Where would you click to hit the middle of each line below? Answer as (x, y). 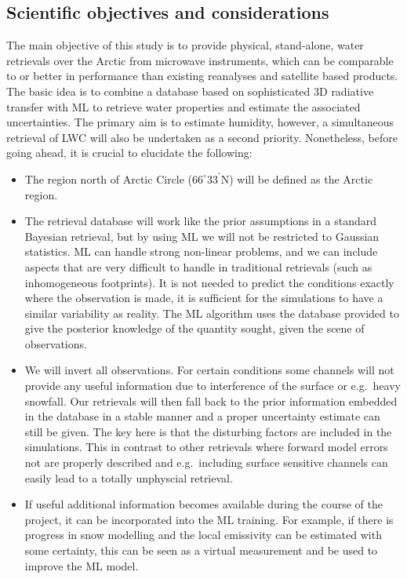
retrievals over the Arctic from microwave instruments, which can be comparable (200, 60)
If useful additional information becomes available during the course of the (203, 504)
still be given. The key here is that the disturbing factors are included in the (208, 431)
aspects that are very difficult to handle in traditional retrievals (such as (198, 266)
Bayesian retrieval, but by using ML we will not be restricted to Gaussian (202, 236)
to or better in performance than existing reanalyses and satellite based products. (202, 76)
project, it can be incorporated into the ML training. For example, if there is (209, 519)
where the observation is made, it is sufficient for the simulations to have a (204, 298)
